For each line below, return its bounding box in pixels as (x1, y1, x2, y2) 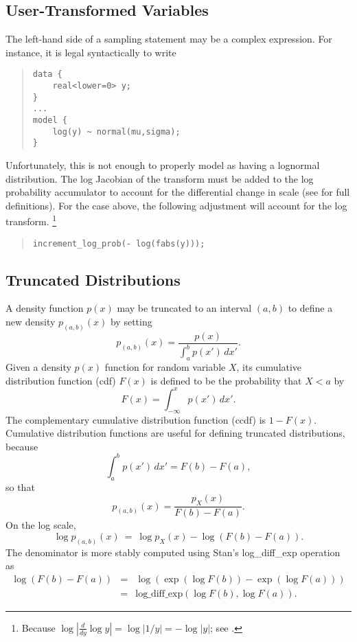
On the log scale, (5, 518, 76, 532)
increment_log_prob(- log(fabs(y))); (32, 238, 205, 249)
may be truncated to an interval (117, 301, 252, 315)
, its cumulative (236, 360, 302, 374)
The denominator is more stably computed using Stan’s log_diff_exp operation (5, 544, 341, 559)
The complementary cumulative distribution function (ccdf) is (5, 412, 266, 426)
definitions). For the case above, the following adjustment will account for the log (5, 198, 347, 212)
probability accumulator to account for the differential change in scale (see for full (5, 185, 350, 199)
